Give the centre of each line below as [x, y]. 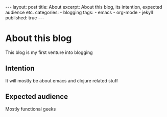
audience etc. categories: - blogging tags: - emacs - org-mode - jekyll [79, 12]
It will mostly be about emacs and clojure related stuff [62, 80]
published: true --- [25, 18]
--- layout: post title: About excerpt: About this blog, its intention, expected [84, 7]
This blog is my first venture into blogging [49, 52]
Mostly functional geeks [31, 109]
